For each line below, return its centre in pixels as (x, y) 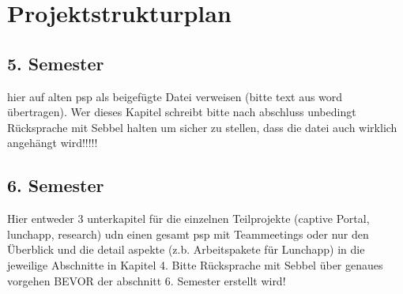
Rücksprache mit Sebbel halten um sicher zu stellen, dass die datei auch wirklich (202, 127)
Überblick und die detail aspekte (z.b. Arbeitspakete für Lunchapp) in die (186, 249)
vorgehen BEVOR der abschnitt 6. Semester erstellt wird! (147, 280)
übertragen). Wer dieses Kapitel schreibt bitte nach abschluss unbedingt (182, 112)
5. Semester (56, 63)
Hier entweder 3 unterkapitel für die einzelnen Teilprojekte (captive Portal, (188, 219)
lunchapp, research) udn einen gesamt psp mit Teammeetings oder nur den (188, 234)
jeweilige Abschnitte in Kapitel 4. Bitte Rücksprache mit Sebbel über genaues (195, 264)
